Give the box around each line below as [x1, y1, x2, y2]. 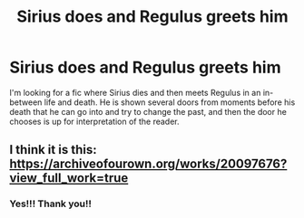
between [9, 97, 43, 108]
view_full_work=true [9, 170, 129, 186]
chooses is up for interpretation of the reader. [9, 116, 180, 127]
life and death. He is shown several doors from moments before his [44, 97, 296, 108]
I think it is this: [9, 142, 97, 157]
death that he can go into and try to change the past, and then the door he [9, 106, 288, 117]
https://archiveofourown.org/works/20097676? [9, 156, 288, 172]
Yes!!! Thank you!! [9, 197, 93, 210]
